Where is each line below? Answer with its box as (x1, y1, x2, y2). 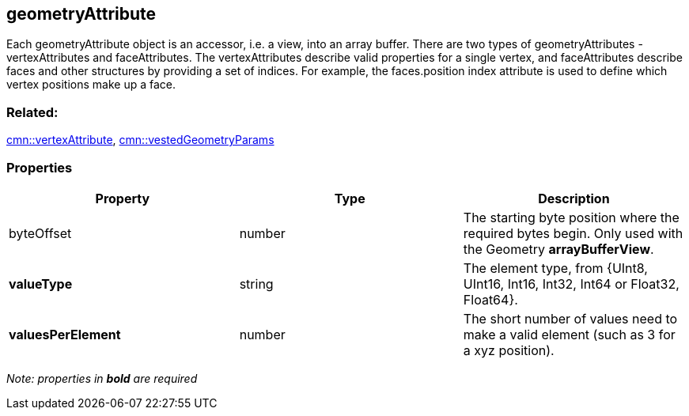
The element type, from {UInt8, (463, 259, 648, 276)
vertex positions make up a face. (6, 78, 176, 92)
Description (538, 190, 610, 206)
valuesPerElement (9, 326, 121, 342)
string (239, 275, 274, 292)
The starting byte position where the (463, 209, 680, 225)
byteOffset (9, 225, 72, 241)
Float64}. (463, 291, 518, 308)
